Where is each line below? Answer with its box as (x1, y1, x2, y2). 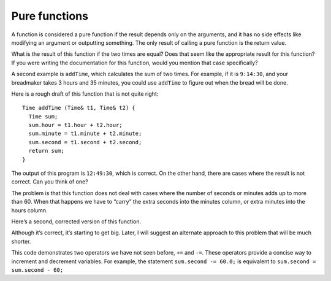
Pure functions (11, 9, 89, 23)
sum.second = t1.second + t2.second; (28, 139, 142, 145)
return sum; (28, 147, 64, 155)
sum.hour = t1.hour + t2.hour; (28, 121, 123, 129)
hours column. (11, 206, 48, 214)
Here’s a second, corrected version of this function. (11, 218, 141, 225)
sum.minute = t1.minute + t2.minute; (28, 130, 142, 137)
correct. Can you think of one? (11, 178, 88, 185)
